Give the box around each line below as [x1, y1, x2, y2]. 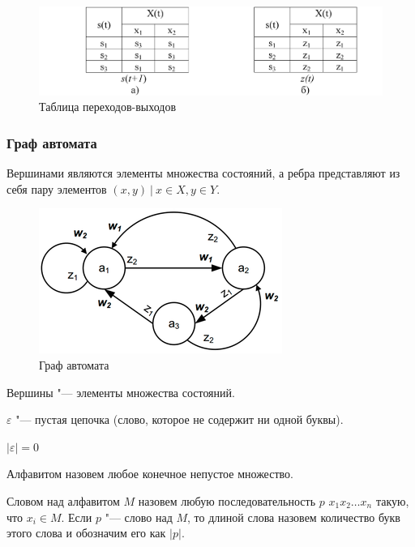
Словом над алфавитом [6, 492, 120, 509]
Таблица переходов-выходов [39, 98, 177, 115]
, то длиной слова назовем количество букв [187, 508, 400, 525]
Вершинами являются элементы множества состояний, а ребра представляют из [6, 165, 400, 182]
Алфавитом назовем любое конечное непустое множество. [6, 465, 293, 482]
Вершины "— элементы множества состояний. [6, 383, 235, 400]
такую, [375, 492, 409, 509]
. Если [61, 508, 92, 525]
